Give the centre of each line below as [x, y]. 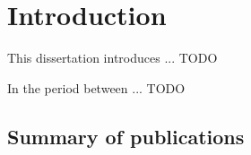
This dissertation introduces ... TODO [113, 58]
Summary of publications [126, 136]
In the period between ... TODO [96, 87]
